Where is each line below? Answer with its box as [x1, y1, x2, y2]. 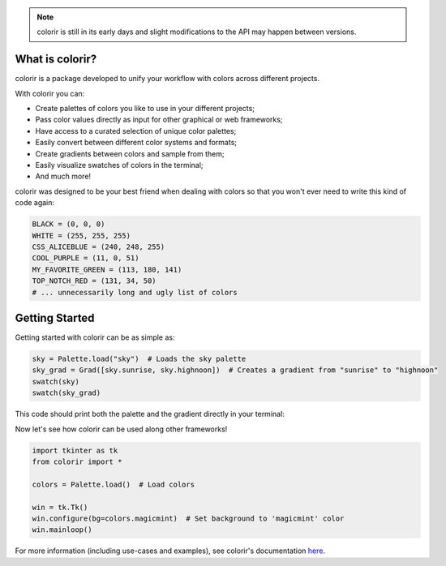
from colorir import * [32, 457, 122, 466]
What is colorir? [15, 53, 97, 66]
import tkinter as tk [32, 446, 118, 455]
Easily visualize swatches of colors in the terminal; [35, 161, 204, 170]
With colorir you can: [15, 88, 85, 98]
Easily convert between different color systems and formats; [35, 138, 238, 148]
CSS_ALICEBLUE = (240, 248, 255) [32, 242, 165, 251]
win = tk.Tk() [32, 503, 88, 512]
